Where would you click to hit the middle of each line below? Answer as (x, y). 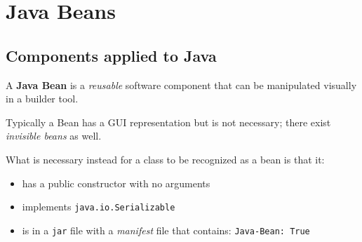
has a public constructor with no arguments (116, 183)
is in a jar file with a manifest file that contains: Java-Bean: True (166, 230)
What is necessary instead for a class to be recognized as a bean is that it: (165, 159)
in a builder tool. (42, 99)
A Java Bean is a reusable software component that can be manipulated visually (181, 85)
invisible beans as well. (54, 136)
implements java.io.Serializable (99, 207)
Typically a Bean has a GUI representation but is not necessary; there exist (168, 122)
